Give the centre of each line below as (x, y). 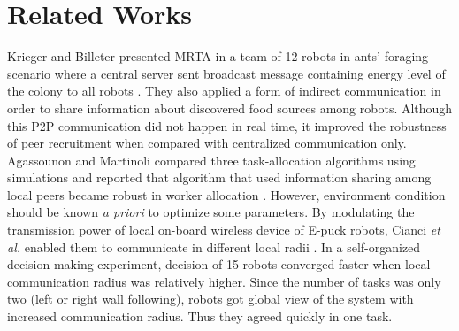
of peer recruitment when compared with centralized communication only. (207, 143)
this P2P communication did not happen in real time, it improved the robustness (227, 125)
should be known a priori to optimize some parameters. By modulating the (211, 212)
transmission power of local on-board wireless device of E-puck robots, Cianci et (224, 230)
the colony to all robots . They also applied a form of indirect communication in (224, 91)
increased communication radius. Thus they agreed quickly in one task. (200, 316)
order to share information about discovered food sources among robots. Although (230, 108)
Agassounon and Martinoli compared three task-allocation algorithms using (211, 160)
